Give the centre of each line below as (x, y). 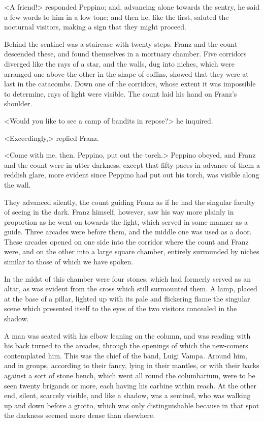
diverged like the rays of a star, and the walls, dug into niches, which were (119, 63)
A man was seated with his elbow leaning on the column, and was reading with (127, 335)
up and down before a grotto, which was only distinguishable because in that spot (132, 405)
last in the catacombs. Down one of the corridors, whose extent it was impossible (130, 84)
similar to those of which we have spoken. (69, 262)
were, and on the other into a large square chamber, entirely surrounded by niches (132, 251)
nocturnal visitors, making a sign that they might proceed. (95, 27)
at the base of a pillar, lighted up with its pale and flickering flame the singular (127, 298)
